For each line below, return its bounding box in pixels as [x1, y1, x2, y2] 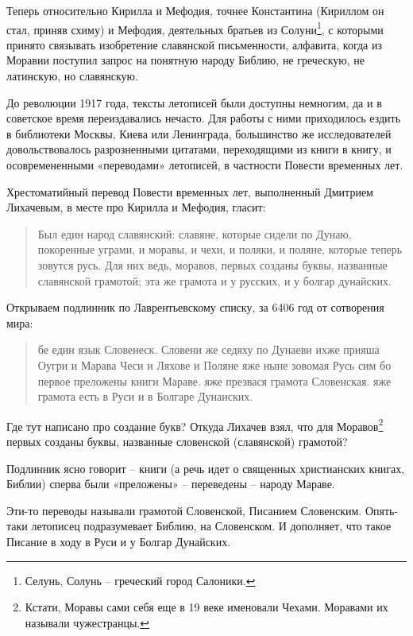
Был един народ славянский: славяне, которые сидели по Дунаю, [37, 225, 352, 242]
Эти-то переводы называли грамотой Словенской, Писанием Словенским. [6, 502, 362, 518]
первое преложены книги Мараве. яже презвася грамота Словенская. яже [37, 372, 392, 389]
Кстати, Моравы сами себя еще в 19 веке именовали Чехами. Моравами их [25, 599, 388, 615]
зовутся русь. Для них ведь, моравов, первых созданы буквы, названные [37, 256, 388, 273]
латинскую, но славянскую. [6, 68, 138, 84]
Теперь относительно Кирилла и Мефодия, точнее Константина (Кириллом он [6, 2, 384, 18]
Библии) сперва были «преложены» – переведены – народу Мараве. [6, 475, 335, 492]
